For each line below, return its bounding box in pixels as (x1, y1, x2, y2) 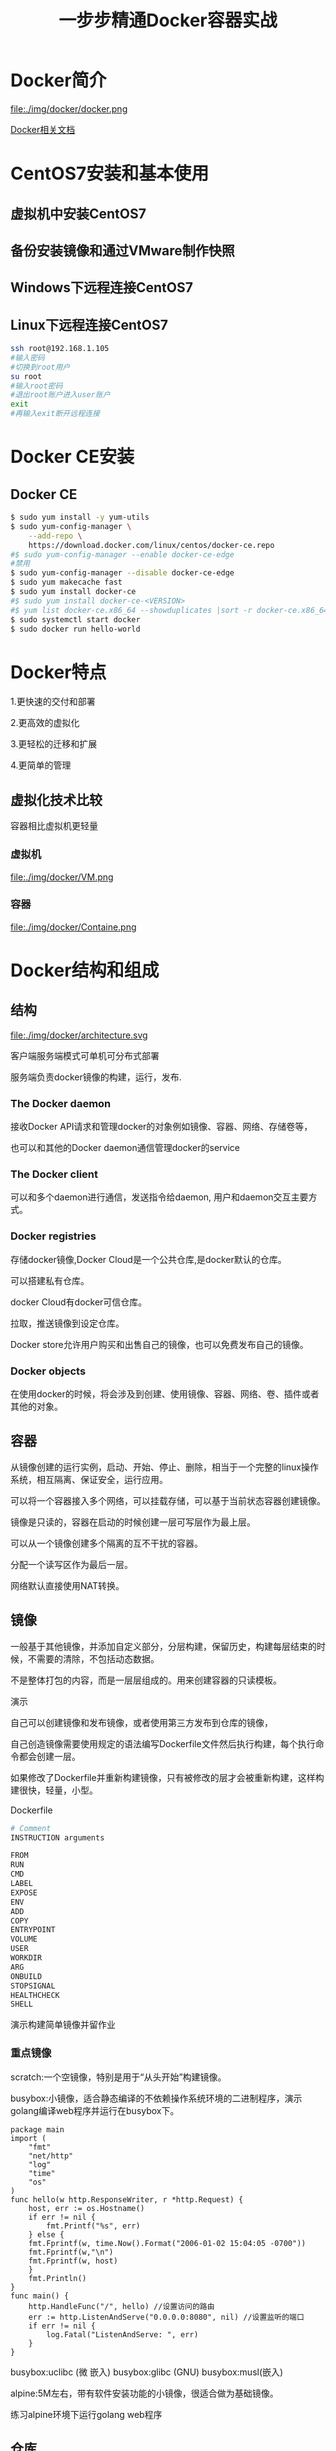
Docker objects (10, 1364, 87, 1378)
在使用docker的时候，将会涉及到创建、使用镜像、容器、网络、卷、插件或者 (10, 1388, 320, 1400)
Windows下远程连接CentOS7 (10, 279, 193, 296)
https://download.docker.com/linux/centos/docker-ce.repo (28, 540, 275, 550)
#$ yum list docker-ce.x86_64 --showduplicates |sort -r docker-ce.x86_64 (10, 605, 329, 615)
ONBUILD (10, 1971, 43, 1981)
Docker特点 (10, 661, 107, 683)
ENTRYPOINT (10, 1925, 56, 1935)
